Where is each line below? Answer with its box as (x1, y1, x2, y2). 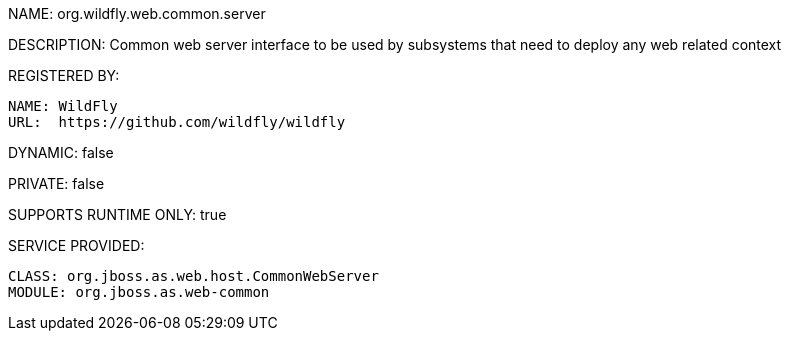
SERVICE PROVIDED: (8, 237, 145, 254)
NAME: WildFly (8, 98, 118, 114)
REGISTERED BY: (8, 67, 120, 84)
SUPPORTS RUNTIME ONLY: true (8, 206, 227, 223)
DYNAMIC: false (8, 144, 114, 161)
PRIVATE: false (8, 175, 105, 192)
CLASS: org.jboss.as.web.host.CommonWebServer (8, 268, 379, 284)
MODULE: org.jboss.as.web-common (8, 284, 270, 300)
